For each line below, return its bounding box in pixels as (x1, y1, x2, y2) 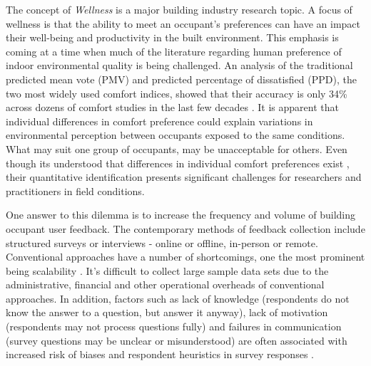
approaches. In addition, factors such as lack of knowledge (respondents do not (6, 291, 350, 305)
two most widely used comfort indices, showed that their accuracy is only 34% (6, 85, 347, 100)
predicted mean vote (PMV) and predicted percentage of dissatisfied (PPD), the (6, 71, 357, 86)
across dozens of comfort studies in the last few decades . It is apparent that (6, 100, 339, 115)
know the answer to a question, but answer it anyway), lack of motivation (6, 305, 328, 320)
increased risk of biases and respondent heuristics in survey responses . (6, 347, 314, 362)
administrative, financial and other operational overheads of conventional (6, 277, 325, 292)
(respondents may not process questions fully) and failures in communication (6, 319, 342, 334)
